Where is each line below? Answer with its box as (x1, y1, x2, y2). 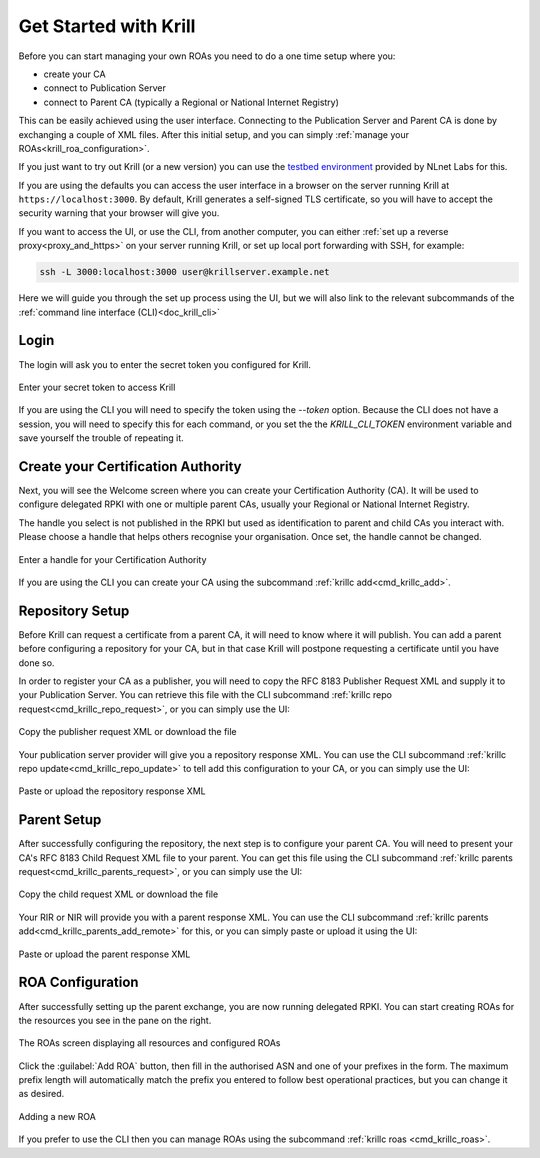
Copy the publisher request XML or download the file (18, 726, 237, 738)
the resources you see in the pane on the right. (18, 1014, 212, 1026)
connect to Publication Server (43, 82, 167, 94)
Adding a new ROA (18, 1110, 97, 1122)
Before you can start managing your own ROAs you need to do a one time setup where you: (18, 50, 396, 62)
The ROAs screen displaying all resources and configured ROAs (18, 1037, 281, 1049)
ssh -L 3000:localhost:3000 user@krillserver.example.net (39, 266, 330, 278)
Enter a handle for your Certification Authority (18, 553, 207, 565)
